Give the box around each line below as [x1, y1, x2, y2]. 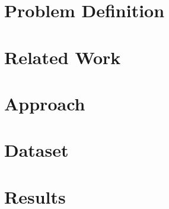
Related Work [4, 45, 121, 69]
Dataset [4, 138, 69, 162]
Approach [4, 91, 85, 115]
